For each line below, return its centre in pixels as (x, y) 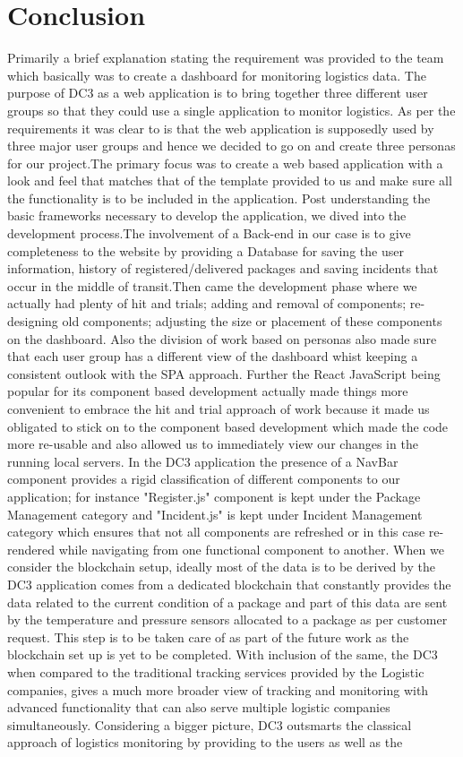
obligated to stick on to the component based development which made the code (228, 426)
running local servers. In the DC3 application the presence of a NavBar (203, 461)
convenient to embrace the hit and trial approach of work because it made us (219, 409)
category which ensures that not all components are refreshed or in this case (216, 532)
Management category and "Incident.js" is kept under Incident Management (215, 514)
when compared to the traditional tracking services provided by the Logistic (216, 671)
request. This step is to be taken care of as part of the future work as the (208, 637)
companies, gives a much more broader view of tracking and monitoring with (218, 689)
